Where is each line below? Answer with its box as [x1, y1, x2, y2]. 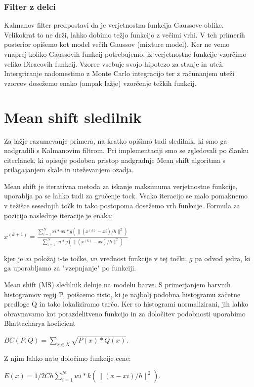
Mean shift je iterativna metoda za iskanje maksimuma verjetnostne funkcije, [4, 181, 238, 191]
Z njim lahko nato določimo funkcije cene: [4, 352, 131, 363]
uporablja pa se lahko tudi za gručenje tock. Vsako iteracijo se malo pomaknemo [4, 191, 248, 201]
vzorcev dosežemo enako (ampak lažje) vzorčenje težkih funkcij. [4, 77, 197, 88]
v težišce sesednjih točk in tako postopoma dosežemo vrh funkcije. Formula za [4, 200, 240, 211]
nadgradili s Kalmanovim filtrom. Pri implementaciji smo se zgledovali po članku [4, 145, 249, 155]
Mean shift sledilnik [4, 107, 142, 127]
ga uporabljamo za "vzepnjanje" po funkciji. [4, 263, 136, 273]
